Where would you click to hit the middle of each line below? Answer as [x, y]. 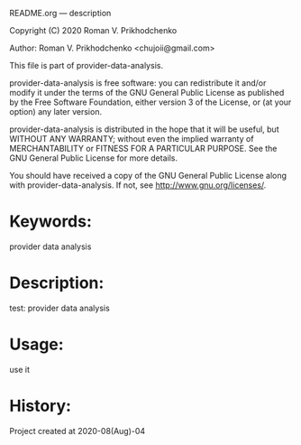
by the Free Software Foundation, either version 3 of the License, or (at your [150, 102]
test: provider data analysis [59, 308]
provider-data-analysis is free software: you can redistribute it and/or [138, 83]
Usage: [37, 344]
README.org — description [60, 13]
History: [41, 406]
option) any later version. [55, 111]
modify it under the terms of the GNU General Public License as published [147, 93]
